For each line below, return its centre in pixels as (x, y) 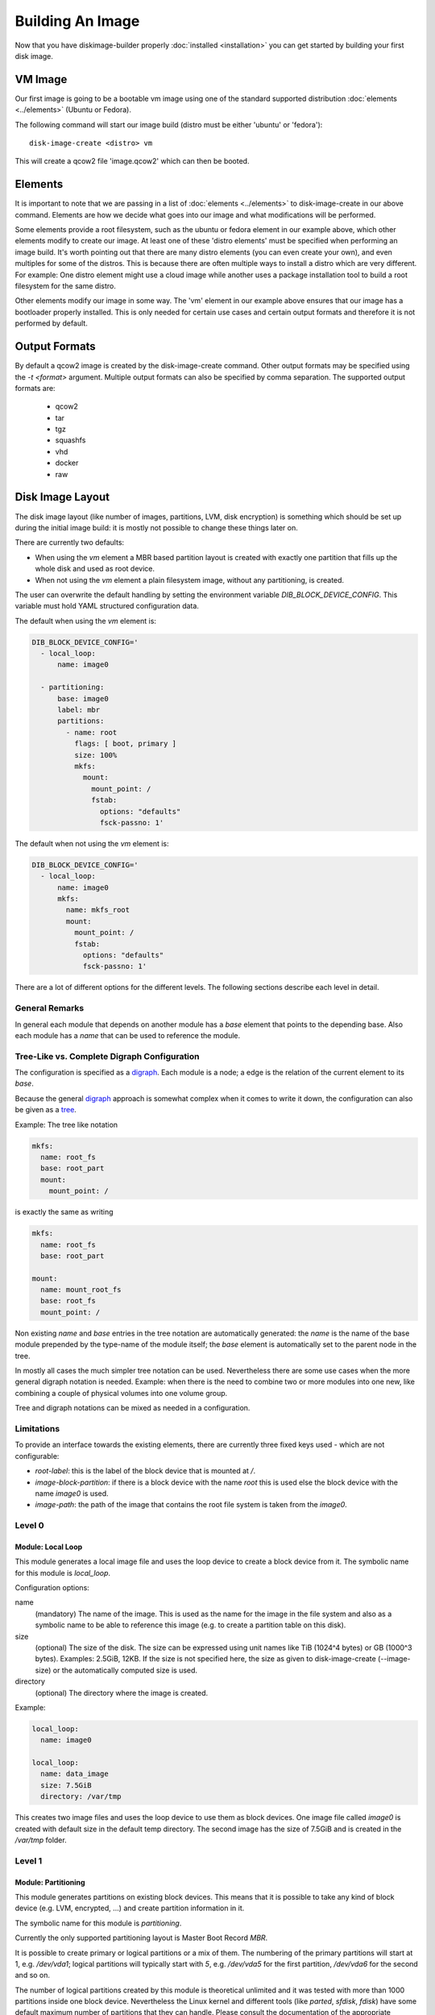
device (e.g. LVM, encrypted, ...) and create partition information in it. (130, 1908)
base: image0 (83, 698)
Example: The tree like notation (66, 1124)
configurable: (37, 1456)
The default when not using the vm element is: (92, 843)
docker (67, 463)
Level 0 (29, 1526)
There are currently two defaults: (70, 542)
